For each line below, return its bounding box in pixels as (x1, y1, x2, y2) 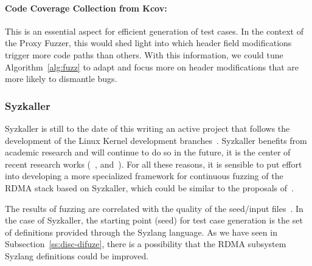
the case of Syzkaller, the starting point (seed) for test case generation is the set (5, 214, 303, 227)
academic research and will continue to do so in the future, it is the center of (5, 146, 291, 159)
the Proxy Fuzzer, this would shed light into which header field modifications (5, 36, 292, 49)
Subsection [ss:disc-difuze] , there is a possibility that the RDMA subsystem (5, 237, 286, 250)
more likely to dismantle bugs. (5, 72, 117, 85)
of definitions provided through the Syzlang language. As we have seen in (5, 225, 277, 238)
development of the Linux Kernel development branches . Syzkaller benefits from (5, 134, 307, 146)
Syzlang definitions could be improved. (5, 249, 149, 262)
